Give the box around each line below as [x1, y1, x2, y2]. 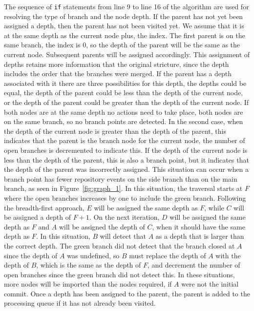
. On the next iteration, [89, 212, 160, 222]
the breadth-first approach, [4, 202, 85, 212]
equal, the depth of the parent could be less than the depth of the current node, [4, 87, 243, 98]
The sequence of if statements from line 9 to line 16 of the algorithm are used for [4, 1, 249, 11]
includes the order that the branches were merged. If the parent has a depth [4, 68, 232, 79]
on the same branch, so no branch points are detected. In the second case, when [4, 116, 243, 126]
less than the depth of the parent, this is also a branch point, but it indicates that [4, 154, 249, 165]
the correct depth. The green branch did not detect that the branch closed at [4, 240, 235, 250]
